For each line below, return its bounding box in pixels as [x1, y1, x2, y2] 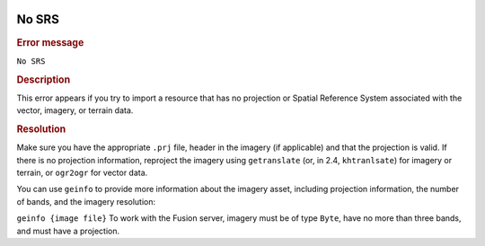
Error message [16, 36, 84, 48]
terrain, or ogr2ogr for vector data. [16, 167, 148, 179]
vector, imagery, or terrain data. [16, 105, 134, 116]
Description [16, 73, 71, 85]
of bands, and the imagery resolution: [16, 196, 156, 206]
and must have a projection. [16, 225, 120, 236]
